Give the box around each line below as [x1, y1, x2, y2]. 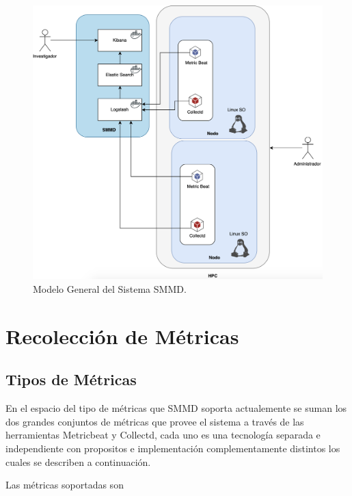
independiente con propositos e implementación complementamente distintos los [5, 441, 340, 455]
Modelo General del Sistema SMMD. [33, 281, 187, 296]
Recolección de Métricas [5, 322, 239, 350]
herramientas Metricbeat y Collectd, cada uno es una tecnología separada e [5, 428, 321, 442]
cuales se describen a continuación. [5, 454, 151, 469]
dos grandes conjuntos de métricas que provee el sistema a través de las [5, 414, 304, 428]
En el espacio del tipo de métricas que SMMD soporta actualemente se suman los [5, 401, 347, 415]
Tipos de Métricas [5, 369, 137, 390]
